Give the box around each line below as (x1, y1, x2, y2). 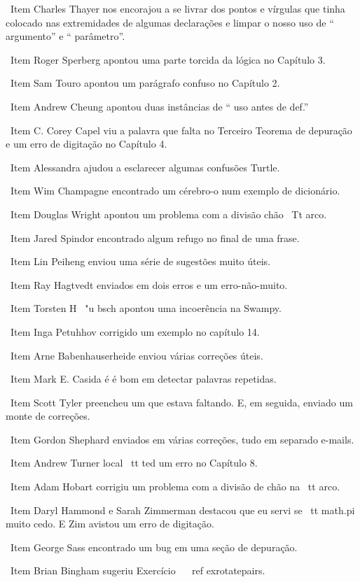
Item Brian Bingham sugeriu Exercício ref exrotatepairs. (10, 563, 265, 578)
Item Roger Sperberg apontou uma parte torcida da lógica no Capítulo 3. (10, 52, 326, 66)
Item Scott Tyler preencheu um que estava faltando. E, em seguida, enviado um (10, 395, 353, 409)
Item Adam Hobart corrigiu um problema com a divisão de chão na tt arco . (10, 479, 340, 494)
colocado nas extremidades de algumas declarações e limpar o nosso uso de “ (6, 15, 334, 29)
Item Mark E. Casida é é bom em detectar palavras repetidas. (10, 371, 277, 386)
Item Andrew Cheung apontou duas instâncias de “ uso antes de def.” (10, 99, 309, 113)
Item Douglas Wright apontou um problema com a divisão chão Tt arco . (10, 206, 327, 221)
